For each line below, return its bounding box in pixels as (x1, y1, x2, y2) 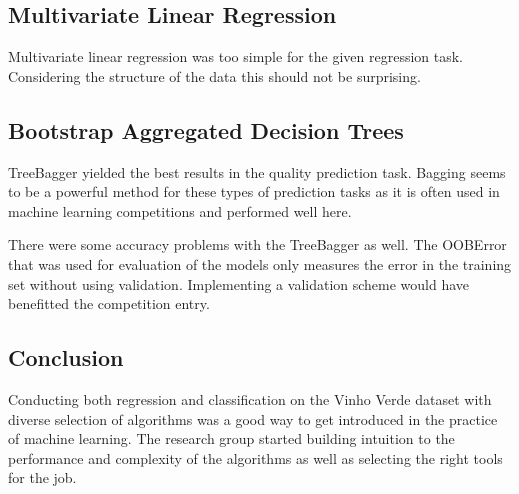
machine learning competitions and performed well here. (8, 200, 352, 221)
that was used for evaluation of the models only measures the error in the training (8, 253, 512, 274)
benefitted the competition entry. (8, 293, 210, 314)
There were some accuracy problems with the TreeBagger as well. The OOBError (8, 234, 507, 255)
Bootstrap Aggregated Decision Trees (8, 114, 404, 145)
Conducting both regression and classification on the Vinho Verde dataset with (8, 388, 492, 409)
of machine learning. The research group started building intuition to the (8, 428, 455, 449)
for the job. (8, 467, 77, 488)
